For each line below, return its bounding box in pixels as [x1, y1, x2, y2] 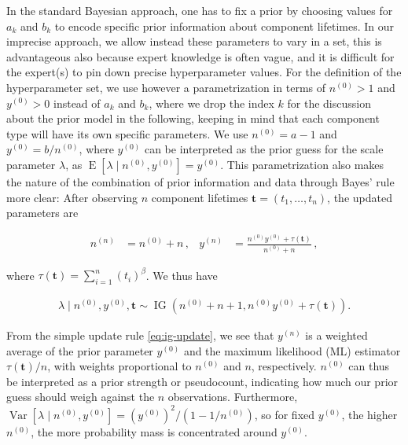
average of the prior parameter [6, 342, 153, 359]
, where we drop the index [149, 94, 274, 111]
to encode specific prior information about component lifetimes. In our [54, 17, 394, 34]
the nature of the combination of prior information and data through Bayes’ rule [6, 173, 395, 189]
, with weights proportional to [47, 358, 192, 374]
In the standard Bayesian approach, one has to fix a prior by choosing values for [6, 2, 393, 18]
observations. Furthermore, [167, 388, 298, 405]
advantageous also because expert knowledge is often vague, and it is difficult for [6, 48, 395, 64]
